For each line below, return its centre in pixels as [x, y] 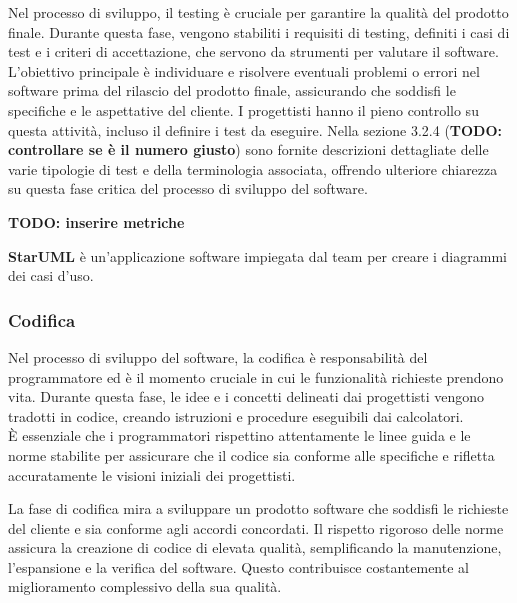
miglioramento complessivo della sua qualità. [145, 586]
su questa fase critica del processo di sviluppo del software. [188, 188]
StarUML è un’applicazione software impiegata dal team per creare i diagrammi [257, 255]
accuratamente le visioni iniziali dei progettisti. [152, 474]
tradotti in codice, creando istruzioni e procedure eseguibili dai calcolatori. [236, 415]
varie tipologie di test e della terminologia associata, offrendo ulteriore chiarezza [253, 168]
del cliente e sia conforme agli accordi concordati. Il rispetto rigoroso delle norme [256, 527]
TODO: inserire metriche [96, 221]
